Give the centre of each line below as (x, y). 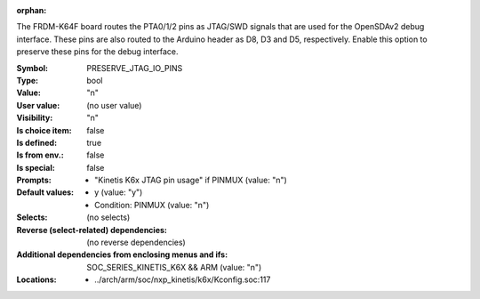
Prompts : (34, 180)
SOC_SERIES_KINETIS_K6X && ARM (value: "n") (174, 267)
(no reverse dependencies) (136, 242)
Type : (28, 80)
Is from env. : (40, 155)
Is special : (36, 167)
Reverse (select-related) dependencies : (92, 230)
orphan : (32, 10)
